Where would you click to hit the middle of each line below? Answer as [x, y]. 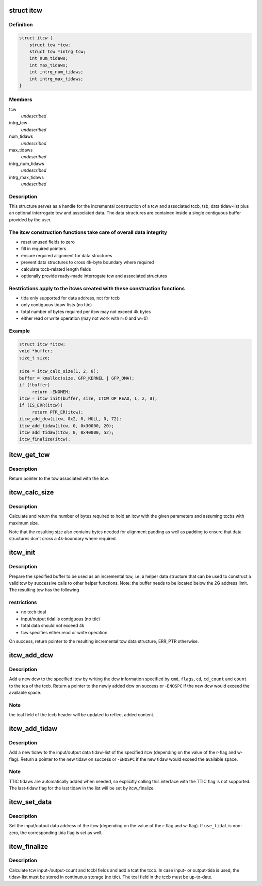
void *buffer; [36, 351]
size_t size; [35, 358]
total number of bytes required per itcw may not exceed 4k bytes [86, 312]
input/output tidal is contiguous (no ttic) [61, 619]
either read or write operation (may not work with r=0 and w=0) [84, 318]
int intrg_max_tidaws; [56, 79]
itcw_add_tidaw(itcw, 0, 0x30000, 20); [66, 426]
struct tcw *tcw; [50, 45]
